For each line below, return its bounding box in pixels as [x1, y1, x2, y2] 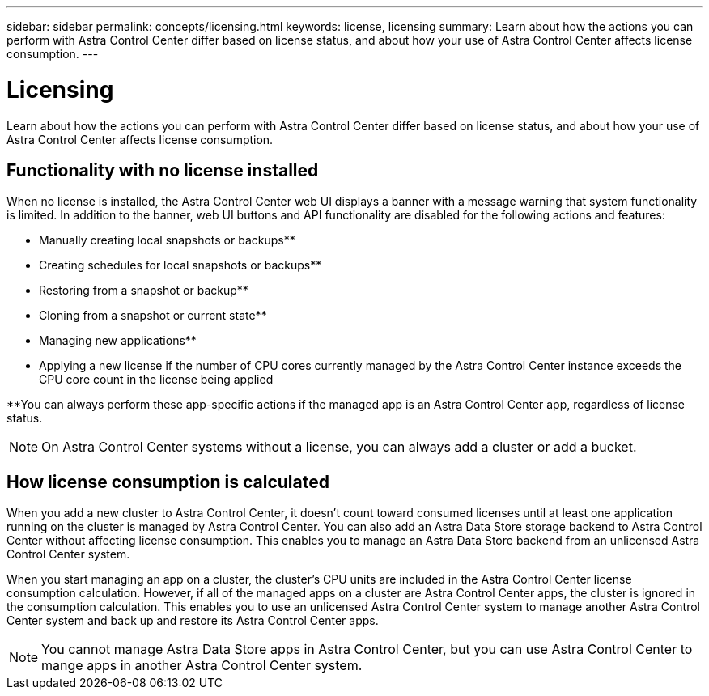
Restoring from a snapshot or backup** [39, 283, 248, 298]
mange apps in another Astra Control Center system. [41, 657, 363, 674]
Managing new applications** [39, 333, 197, 348]
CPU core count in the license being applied [39, 372, 274, 387]
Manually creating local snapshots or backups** [39, 233, 295, 248]
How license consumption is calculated [6, 471, 329, 492]
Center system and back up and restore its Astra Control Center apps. [6, 613, 379, 628]
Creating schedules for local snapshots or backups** [39, 258, 322, 273]
